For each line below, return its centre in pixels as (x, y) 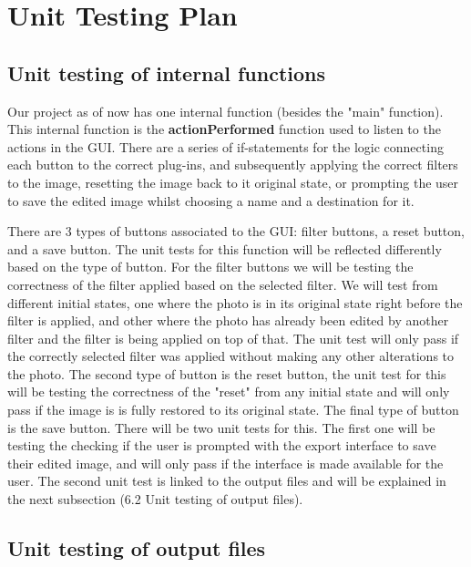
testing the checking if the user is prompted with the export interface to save (222, 445)
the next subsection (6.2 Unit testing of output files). (155, 499)
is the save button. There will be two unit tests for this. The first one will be (221, 427)
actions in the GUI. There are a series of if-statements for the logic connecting (225, 146)
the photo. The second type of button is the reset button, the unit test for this (227, 373)
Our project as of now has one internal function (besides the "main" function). (225, 111)
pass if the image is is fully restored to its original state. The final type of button (233, 410)
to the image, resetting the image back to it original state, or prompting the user (233, 182)
